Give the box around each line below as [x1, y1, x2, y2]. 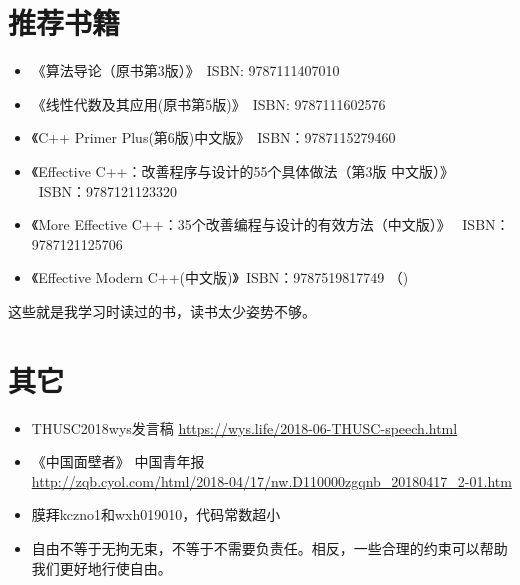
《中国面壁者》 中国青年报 [31, 451, 205, 472]
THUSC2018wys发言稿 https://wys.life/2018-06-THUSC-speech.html [31, 417, 458, 438]
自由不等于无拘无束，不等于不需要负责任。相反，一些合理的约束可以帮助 [31, 537, 508, 558]
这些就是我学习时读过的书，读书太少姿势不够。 [8, 300, 316, 321]
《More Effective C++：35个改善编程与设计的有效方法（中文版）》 [31, 214, 451, 235]
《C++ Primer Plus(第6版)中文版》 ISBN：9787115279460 [31, 127, 396, 148]
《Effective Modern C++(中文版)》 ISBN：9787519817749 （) [31, 267, 409, 288]
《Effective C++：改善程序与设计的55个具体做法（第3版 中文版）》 [31, 160, 455, 181]
